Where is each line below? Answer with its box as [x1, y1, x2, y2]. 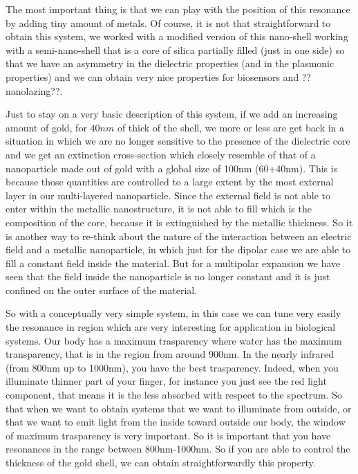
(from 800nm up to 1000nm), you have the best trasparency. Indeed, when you [6, 360, 339, 374]
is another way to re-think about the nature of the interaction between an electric [6, 228, 352, 243]
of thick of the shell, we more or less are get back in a [117, 120, 345, 134]
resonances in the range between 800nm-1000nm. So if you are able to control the [6, 441, 350, 456]
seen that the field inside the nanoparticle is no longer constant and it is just [6, 269, 330, 284]
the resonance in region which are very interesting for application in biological [6, 320, 336, 334]
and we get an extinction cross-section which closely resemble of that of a [6, 147, 316, 161]
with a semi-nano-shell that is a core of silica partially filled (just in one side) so [6, 42, 345, 57]
